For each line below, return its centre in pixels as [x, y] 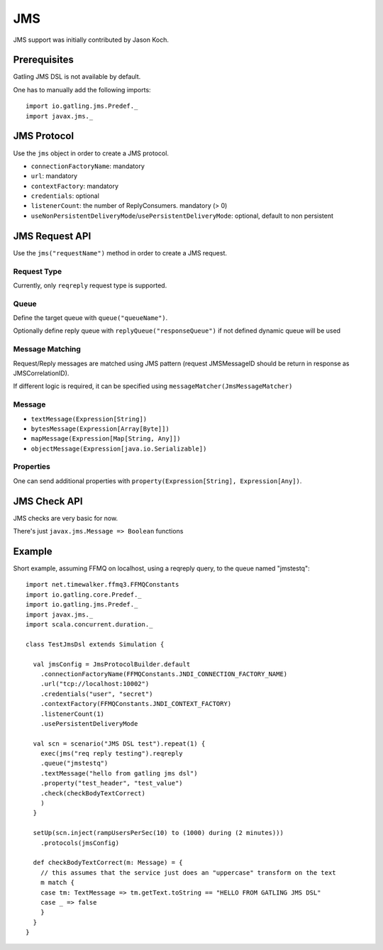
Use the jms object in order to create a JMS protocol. [91, 153]
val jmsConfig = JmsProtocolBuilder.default [112, 664]
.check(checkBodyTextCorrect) [93, 793]
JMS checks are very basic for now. [66, 518]
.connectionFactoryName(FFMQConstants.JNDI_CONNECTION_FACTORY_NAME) [164, 674]
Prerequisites [43, 60]
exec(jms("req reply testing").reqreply [112, 753]
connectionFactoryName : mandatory [88, 166]
